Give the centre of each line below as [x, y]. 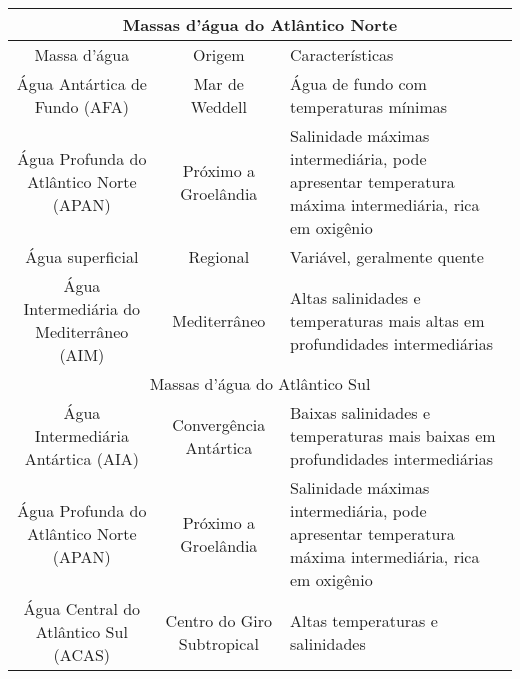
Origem [219, 54]
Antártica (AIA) [81, 458]
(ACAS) [82, 654]
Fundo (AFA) [81, 106]
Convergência [219, 424]
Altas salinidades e [355, 297]
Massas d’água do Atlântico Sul [260, 383]
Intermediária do [82, 308]
